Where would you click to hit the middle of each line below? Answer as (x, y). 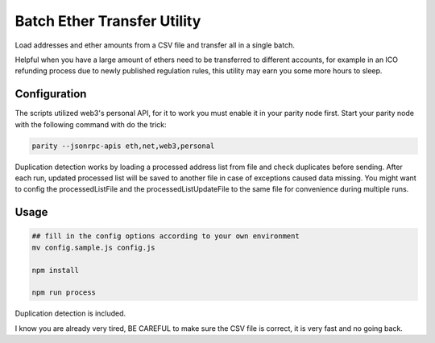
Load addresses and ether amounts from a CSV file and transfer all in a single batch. (155, 45)
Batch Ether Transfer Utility (108, 21)
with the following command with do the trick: (91, 124)
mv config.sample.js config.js (94, 247)
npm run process (64, 293)
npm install (56, 270)
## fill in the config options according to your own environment (166, 236)
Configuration (51, 94)
